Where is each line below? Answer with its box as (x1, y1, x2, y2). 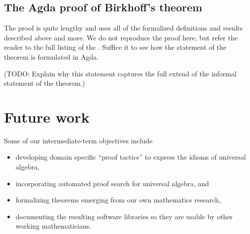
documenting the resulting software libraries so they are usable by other (15, 211, 233, 221)
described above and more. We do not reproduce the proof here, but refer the (4, 32, 238, 42)
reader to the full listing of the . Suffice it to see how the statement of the (4, 42, 226, 52)
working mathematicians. (15, 221, 92, 231)
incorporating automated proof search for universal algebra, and (15, 178, 209, 188)
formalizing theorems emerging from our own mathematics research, (15, 195, 221, 205)
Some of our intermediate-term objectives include (4, 135, 153, 145)
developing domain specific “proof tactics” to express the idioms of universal (15, 152, 246, 162)
